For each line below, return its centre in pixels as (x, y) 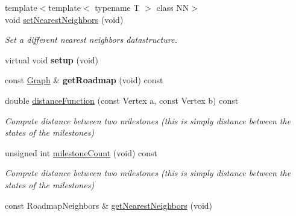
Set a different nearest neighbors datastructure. (91, 40)
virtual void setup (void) (52, 59)
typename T (117, 7)
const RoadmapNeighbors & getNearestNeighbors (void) (109, 205)
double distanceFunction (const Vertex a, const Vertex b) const (122, 100)
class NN (173, 7)
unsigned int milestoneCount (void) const (81, 152)
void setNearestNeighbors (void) (64, 19)
